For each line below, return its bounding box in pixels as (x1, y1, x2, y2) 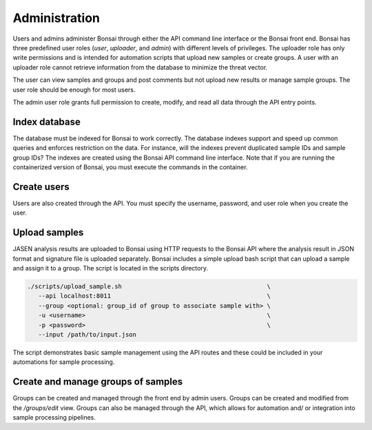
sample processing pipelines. (12, 413, 96, 421)
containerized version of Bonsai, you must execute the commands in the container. (12, 162, 248, 171)
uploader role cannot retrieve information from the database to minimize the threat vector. (12, 63, 268, 72)
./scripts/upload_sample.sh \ (27, 282, 271, 290)
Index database (12, 116, 81, 127)
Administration (12, 10, 100, 25)
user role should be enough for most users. (12, 85, 136, 94)
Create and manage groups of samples (12, 376, 183, 388)
